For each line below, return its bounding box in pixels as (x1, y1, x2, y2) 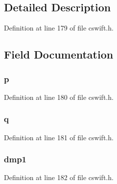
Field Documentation (4, 47, 114, 62)
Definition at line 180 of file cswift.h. (4, 92, 114, 102)
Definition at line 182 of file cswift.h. (4, 172, 114, 183)
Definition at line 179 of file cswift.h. (4, 23, 114, 33)
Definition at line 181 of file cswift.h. (4, 132, 114, 142)
